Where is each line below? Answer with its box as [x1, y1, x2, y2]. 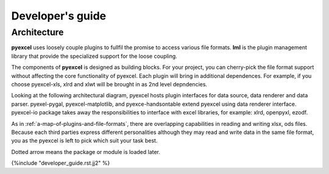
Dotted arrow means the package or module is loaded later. [11, 148, 161, 155]
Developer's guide [11, 9, 107, 23]
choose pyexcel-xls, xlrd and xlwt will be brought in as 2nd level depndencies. [11, 80, 207, 88]
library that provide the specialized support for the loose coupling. [11, 52, 178, 60]
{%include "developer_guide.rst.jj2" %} [11, 159, 110, 167]
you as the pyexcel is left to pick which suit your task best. [11, 137, 158, 144]
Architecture [11, 27, 64, 38]
